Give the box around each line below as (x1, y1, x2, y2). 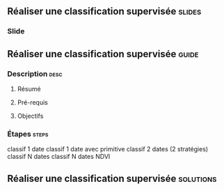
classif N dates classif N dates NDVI (7, 153, 111, 161)
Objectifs (17, 112, 44, 120)
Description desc (7, 69, 63, 79)
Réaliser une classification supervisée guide (7, 48, 199, 60)
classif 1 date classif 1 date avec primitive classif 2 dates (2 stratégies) (7, 145, 209, 153)
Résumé (17, 85, 41, 93)
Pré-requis (17, 98, 49, 107)
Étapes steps (7, 129, 49, 139)
